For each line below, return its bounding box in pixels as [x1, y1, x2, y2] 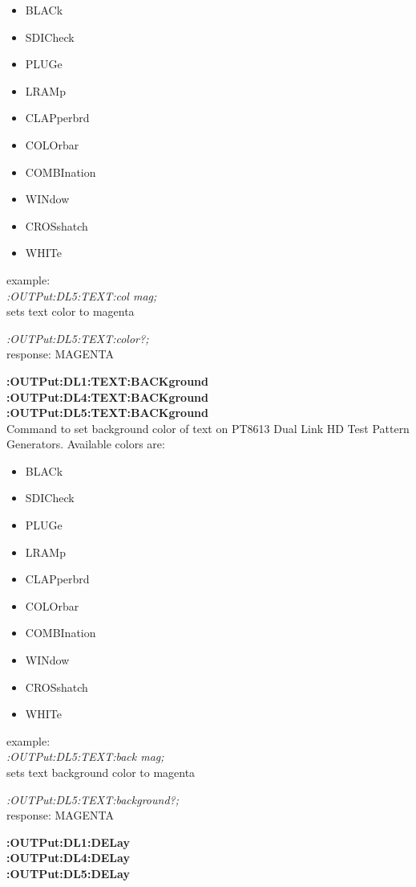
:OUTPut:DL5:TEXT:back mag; [6, 748, 164, 765]
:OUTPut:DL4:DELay [6, 849, 130, 866]
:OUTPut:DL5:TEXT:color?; [6, 329, 149, 346]
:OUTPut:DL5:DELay [6, 865, 130, 881]
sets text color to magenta [6, 303, 135, 320]
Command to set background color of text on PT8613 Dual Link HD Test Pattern [6, 419, 410, 436]
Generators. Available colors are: [6, 435, 165, 452]
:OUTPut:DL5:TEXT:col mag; [6, 287, 157, 304]
